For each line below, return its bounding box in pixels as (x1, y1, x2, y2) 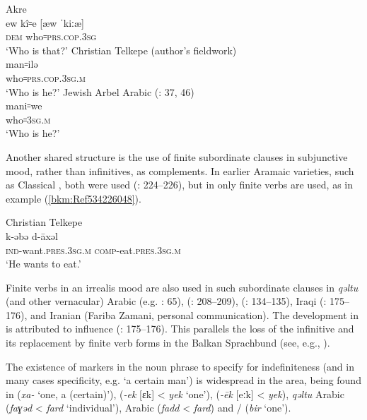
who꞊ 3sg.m (6, 112, 51, 126)
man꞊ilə (6, 56, 38, 71)
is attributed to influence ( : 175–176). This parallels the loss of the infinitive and (6, 321, 354, 336)
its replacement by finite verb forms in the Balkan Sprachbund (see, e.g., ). (6, 335, 330, 350)
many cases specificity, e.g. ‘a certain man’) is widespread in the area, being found (6, 373, 361, 388)
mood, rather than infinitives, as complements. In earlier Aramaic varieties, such (6, 163, 354, 178)
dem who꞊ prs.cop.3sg (6, 29, 97, 44)
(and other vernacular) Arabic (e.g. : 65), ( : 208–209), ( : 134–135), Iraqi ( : (6, 294, 327, 308)
